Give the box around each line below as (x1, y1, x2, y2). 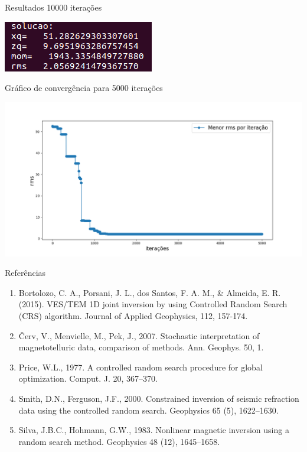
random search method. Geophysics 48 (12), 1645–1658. (18, 435, 220, 447)
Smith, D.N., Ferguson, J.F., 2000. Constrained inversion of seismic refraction (18, 392, 299, 404)
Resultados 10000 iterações (5, 1, 102, 13)
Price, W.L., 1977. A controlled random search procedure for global (18, 360, 263, 373)
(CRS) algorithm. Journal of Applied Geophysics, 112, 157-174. (18, 310, 248, 322)
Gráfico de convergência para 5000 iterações (5, 82, 163, 94)
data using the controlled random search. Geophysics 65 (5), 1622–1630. (18, 404, 279, 416)
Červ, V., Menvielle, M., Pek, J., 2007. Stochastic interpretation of (18, 329, 260, 342)
